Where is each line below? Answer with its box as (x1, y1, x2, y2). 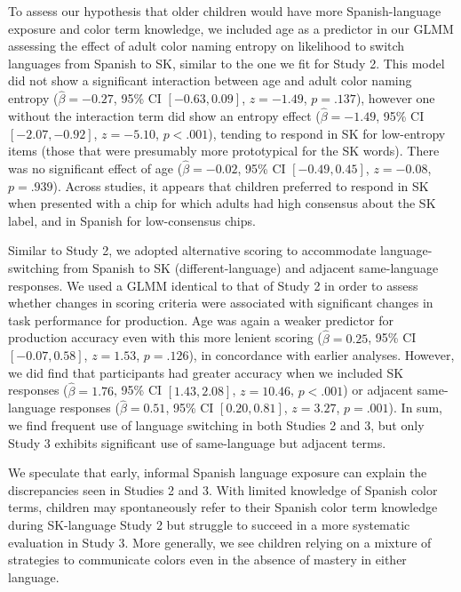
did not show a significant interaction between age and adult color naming (8, 71, 412, 90)
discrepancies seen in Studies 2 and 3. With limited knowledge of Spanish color (8, 480, 438, 499)
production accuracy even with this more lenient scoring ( (8, 328, 322, 347)
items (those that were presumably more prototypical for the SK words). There (8, 141, 440, 160)
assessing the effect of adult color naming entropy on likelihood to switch (8, 36, 405, 55)
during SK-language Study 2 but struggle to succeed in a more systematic (8, 515, 410, 533)
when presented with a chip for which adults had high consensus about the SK (8, 194, 436, 212)
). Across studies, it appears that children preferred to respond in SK (52, 176, 429, 195)
